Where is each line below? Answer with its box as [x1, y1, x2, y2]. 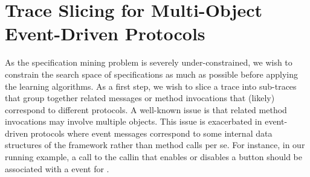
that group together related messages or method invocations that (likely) [5, 92, 275, 104]
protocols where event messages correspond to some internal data [30, 126, 273, 139]
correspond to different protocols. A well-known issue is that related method [5, 103, 287, 116]
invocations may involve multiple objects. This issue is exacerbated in [5, 115, 262, 128]
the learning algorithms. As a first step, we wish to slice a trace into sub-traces [5, 79, 297, 92]
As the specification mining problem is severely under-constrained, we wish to [5, 56, 292, 69]
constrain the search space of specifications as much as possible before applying [5, 67, 298, 80]
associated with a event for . [5, 162, 109, 175]
